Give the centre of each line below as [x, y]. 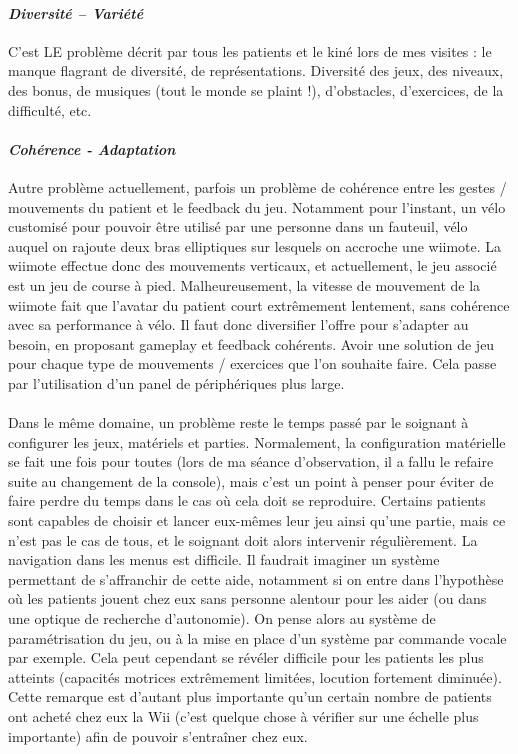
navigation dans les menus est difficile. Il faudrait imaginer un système [224, 559]
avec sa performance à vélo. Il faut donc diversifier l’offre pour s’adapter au [238, 324]
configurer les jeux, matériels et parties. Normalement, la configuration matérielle [257, 441]
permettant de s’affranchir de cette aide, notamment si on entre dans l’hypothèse [256, 578]
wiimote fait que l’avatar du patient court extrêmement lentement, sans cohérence [259, 304]
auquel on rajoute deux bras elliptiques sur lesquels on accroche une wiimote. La [255, 245]
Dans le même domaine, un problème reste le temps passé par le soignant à [238, 422]
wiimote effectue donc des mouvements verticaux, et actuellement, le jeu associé [252, 265]
